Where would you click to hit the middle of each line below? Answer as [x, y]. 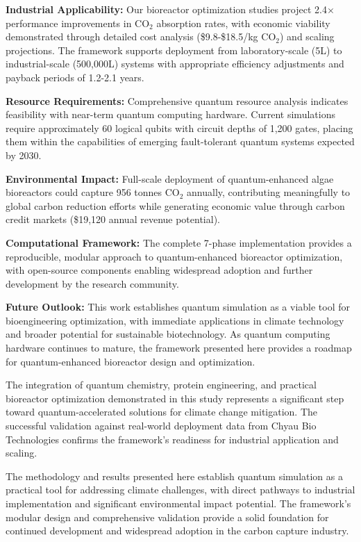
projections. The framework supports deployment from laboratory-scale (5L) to [174, 50]
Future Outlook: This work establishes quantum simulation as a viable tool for [178, 307]
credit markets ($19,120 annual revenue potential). [113, 219]
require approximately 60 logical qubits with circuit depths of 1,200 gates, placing [179, 128]
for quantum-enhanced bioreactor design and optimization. [131, 361]
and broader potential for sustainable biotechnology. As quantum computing [168, 334]
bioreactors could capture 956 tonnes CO [93, 192]
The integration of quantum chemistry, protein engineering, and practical [161, 385]
